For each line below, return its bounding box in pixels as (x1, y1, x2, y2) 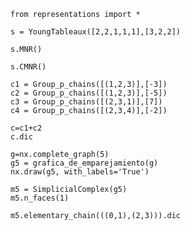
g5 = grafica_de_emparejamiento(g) (10, 158, 159, 168)
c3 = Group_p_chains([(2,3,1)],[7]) (10, 97, 163, 107)
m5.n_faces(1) (10, 193, 70, 203)
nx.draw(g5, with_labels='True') (10, 167, 150, 177)
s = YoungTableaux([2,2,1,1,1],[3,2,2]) (10, 27, 182, 37)
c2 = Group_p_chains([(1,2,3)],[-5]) (10, 88, 168, 98)
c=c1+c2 (10, 123, 43, 133)
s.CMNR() (10, 62, 47, 72)
